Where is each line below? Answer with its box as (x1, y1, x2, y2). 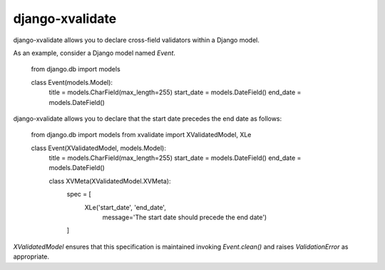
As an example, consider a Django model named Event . (13, 49, 176, 57)
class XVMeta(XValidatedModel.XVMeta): (48, 176, 171, 185)
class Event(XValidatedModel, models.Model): (31, 144, 167, 152)
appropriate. (13, 252, 50, 261)
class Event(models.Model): (31, 78, 113, 86)
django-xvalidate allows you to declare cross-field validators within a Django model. (13, 36, 260, 44)
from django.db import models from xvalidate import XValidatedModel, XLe (31, 131, 252, 139)
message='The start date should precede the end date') (102, 213, 267, 221)
